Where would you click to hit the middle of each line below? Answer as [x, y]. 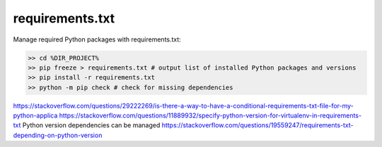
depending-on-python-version [58, 135]
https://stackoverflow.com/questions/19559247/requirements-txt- [257, 125]
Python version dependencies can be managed [91, 125]
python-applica [35, 115]
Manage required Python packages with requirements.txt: [97, 39]
